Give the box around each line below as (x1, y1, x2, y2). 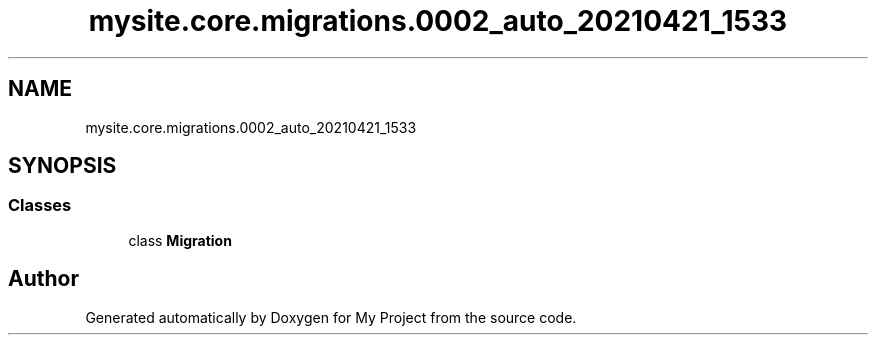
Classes (8, 195, 72, 216)
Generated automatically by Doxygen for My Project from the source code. (85, 308, 577, 326)
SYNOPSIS (8, 153, 117, 179)
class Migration (128, 231, 232, 249)
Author (8, 266, 79, 292)
